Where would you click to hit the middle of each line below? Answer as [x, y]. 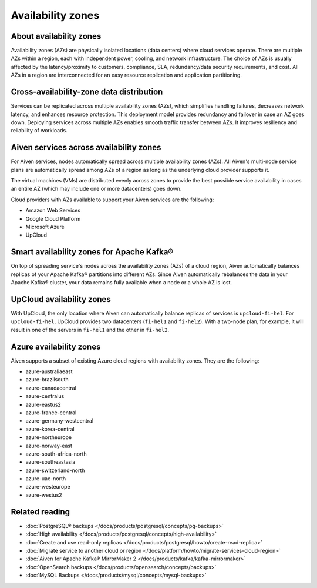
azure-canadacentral [51, 388]
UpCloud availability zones [61, 299]
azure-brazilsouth [47, 380]
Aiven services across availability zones [86, 147]
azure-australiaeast [49, 371]
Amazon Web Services [53, 210]
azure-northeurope [49, 437]
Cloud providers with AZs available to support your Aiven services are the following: [112, 200]
